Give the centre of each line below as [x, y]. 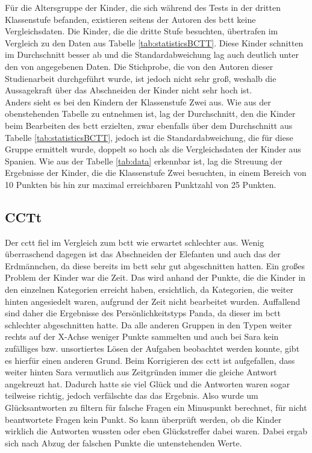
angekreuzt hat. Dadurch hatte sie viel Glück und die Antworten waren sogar [148, 383]
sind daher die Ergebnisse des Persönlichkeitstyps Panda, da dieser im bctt [143, 313]
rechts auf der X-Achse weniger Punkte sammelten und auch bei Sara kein [142, 336]
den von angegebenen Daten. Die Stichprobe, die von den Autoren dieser [139, 66]
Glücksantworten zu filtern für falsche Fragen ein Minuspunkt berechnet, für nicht [156, 408]
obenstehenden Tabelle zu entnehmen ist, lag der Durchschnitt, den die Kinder [150, 114]
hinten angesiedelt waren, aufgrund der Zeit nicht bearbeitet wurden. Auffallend [153, 301]
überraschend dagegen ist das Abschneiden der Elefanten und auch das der [143, 254]
